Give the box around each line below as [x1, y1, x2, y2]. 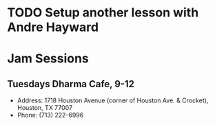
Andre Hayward [7, 19, 99, 35]
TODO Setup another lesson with [7, 5, 199, 21]
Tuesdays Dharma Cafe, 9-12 [7, 78, 134, 90]
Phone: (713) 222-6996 [17, 111, 84, 120]
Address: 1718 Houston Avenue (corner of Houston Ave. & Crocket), [17, 96, 209, 104]
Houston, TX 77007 [17, 104, 73, 112]
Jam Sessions [7, 51, 90, 67]
